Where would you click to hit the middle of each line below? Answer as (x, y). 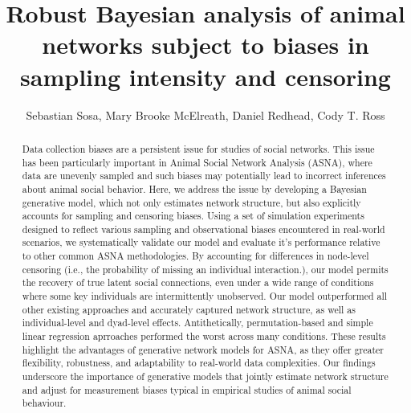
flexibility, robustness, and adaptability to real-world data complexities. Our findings (199, 363)
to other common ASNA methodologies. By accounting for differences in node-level (195, 256)
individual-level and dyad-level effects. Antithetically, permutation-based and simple (197, 323)
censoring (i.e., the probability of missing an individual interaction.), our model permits (205, 269)
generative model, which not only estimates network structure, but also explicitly (191, 202)
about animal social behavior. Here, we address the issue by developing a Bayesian (194, 188)
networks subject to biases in (205, 45)
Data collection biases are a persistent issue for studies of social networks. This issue (198, 148)
